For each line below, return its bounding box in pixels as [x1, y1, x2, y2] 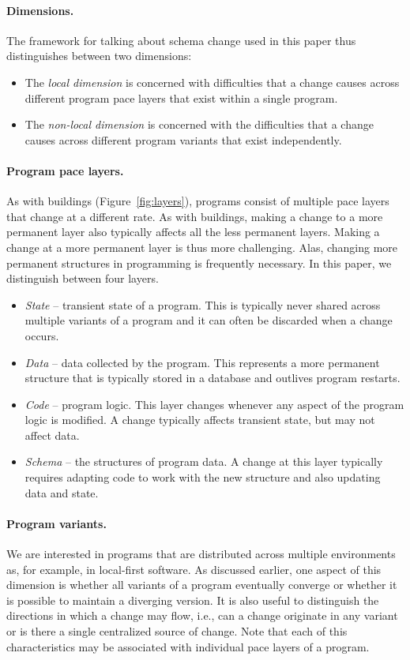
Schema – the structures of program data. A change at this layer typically [24, 453, 383, 470]
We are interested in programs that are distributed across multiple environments [6, 546, 396, 562]
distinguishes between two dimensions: [6, 47, 192, 64]
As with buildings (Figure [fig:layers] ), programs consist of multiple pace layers [6, 193, 389, 209]
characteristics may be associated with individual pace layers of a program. [6, 638, 370, 654]
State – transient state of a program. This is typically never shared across [24, 296, 381, 313]
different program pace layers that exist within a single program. [24, 89, 338, 106]
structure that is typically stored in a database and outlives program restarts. [24, 369, 401, 386]
